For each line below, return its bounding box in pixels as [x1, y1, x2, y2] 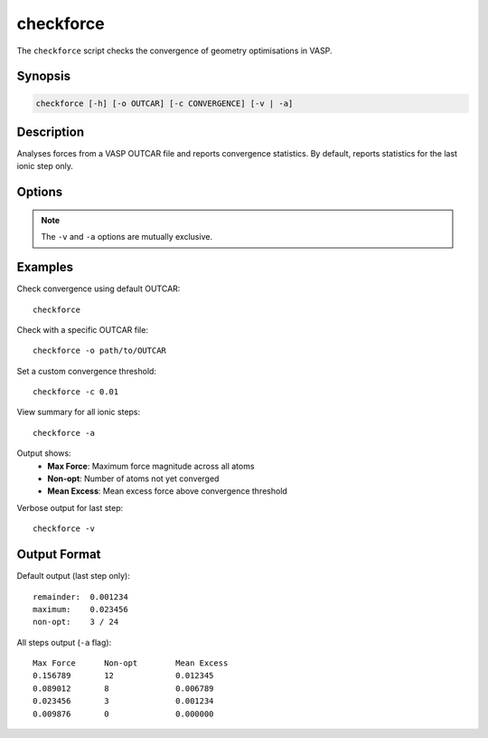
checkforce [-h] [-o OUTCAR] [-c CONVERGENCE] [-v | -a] [35, 98, 294, 109]
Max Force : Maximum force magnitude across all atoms [47, 460, 255, 471]
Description [16, 124, 85, 139]
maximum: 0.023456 [33, 604, 128, 614]
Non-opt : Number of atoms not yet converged [47, 473, 220, 484]
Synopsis [16, 69, 71, 84]
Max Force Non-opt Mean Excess [33, 658, 229, 668]
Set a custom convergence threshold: [16, 365, 157, 376]
